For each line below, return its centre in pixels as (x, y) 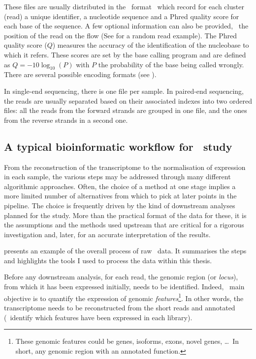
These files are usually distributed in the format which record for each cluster (124, 6)
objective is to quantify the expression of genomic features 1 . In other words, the (124, 297)
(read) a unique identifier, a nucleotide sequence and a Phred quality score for (122, 16)
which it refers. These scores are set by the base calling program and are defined (125, 54)
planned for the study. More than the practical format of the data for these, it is (125, 215)
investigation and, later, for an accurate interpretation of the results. (107, 234)
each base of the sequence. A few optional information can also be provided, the (126, 26)
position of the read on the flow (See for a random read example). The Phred (120, 35)
